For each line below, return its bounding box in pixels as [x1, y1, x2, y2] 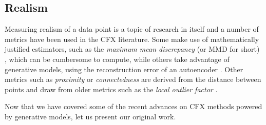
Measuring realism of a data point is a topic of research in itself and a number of [5, 24, 259, 34]
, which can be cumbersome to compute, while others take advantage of [5, 53, 230, 64]
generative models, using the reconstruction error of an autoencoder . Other [5, 64, 243, 74]
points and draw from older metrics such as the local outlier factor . [5, 84, 218, 94]
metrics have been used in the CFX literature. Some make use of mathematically [5, 33, 259, 44]
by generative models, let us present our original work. [5, 111, 176, 121]
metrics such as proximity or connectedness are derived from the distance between [5, 74, 261, 85]
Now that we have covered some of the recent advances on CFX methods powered [5, 101, 262, 112]
